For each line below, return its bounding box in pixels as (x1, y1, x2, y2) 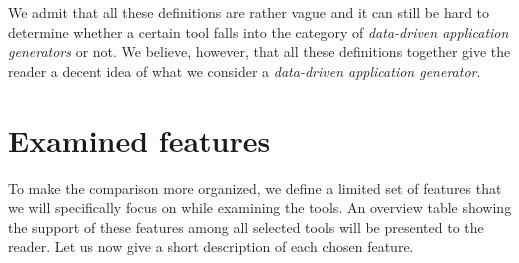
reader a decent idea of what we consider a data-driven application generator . (8, 60, 481, 81)
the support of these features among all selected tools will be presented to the (8, 216, 484, 237)
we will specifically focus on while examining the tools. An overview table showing (8, 197, 512, 218)
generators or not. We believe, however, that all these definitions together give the (8, 41, 511, 62)
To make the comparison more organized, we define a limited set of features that (8, 177, 502, 198)
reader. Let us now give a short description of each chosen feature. (8, 236, 414, 257)
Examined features (8, 119, 271, 160)
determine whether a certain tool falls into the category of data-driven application (8, 21, 509, 42)
